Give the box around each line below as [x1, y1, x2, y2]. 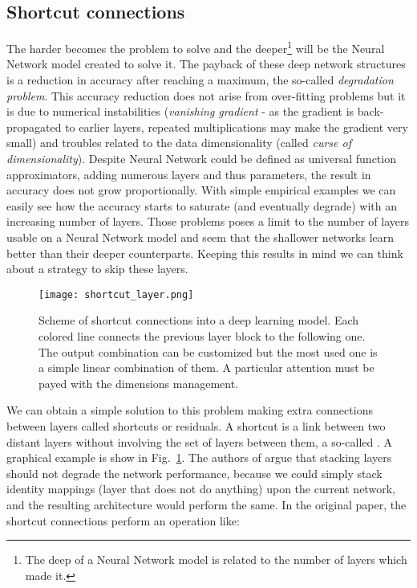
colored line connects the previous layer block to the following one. [38, 328, 366, 345]
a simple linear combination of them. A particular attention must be [38, 359, 374, 376]
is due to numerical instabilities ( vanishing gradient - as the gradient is [6, 103, 354, 120]
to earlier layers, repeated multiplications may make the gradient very [65, 118, 408, 135]
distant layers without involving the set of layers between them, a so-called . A [6, 433, 393, 450]
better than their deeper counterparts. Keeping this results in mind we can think [6, 244, 403, 261]
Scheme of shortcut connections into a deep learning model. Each [38, 312, 359, 329]
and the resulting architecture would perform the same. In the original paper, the [6, 496, 407, 512]
